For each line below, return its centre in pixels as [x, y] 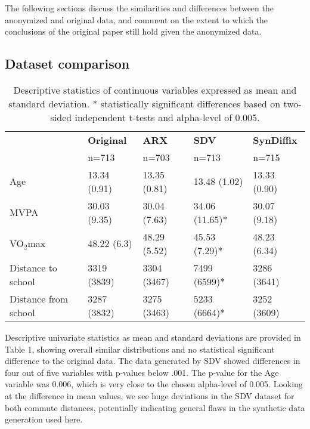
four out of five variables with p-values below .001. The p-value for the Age [142, 372]
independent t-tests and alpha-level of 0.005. [167, 117]
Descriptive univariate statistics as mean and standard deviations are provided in [153, 337]
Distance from [39, 298]
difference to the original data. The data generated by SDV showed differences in [153, 361]
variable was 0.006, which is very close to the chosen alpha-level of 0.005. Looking [154, 384]
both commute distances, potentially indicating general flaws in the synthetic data [155, 407]
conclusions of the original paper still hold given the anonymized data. [133, 31]
